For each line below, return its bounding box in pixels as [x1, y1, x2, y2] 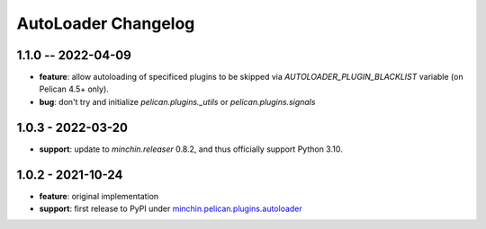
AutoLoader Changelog [16, 13, 195, 33]
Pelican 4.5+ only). [39, 84, 110, 94]
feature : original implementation [39, 190, 159, 201]
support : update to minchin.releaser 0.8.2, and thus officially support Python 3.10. [39, 144, 343, 154]
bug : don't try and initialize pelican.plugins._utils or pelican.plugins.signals [39, 96, 316, 107]
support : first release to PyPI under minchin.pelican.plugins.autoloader [39, 203, 303, 215]
